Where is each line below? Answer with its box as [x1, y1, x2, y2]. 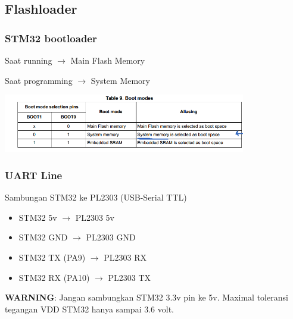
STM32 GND [18, 231, 68, 243]
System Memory [91, 74, 150, 86]
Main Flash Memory [70, 54, 145, 66]
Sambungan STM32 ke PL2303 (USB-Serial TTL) [5, 191, 187, 204]
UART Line [5, 167, 63, 182]
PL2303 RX [104, 251, 147, 264]
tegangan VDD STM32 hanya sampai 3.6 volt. [5, 302, 174, 315]
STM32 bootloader [5, 30, 97, 45]
